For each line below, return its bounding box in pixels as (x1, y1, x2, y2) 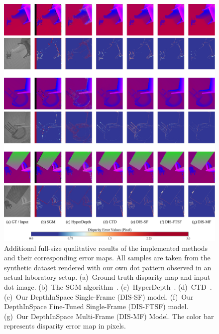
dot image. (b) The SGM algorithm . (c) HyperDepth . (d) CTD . (4, 282, 212, 292)
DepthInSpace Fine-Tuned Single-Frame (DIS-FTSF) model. (4, 301, 189, 312)
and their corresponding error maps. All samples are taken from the (4, 252, 211, 263)
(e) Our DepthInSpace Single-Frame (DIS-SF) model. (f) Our (4, 291, 194, 302)
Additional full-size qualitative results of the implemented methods (4, 242, 208, 253)
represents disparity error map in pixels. (4, 321, 126, 331)
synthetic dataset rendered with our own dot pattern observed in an (4, 262, 212, 272)
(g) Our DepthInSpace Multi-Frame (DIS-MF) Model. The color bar (4, 311, 214, 321)
